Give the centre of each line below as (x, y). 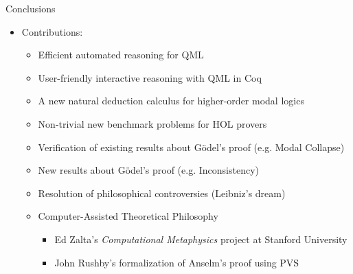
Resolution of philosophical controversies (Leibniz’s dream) (162, 193)
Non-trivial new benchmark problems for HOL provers (152, 123)
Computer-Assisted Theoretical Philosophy (128, 216)
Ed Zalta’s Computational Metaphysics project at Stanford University (201, 239)
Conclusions (31, 8)
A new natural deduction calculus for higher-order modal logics (171, 101)
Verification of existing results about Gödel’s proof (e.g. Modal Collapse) (191, 147)
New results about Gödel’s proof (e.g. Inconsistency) (148, 170)
